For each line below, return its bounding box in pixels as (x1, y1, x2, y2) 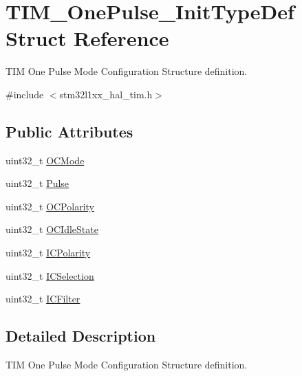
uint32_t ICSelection (6, 268, 94, 283)
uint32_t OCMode (6, 153, 85, 167)
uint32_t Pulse (6, 176, 69, 190)
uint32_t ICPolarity (6, 245, 91, 260)
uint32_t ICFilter (6, 291, 80, 306)
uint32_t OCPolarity (6, 199, 94, 213)
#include (6, 87, 44, 101)
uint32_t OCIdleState (6, 222, 98, 236)
